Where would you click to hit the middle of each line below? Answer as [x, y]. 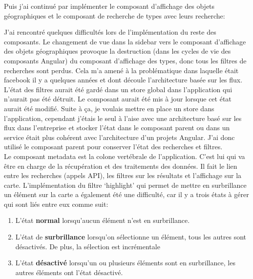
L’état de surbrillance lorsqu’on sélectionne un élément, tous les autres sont [131, 237]
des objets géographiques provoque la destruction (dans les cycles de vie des [117, 51]
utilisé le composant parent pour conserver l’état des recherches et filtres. [113, 147]
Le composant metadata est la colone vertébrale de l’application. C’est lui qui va [125, 156]
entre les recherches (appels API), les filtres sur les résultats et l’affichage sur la [123, 175]
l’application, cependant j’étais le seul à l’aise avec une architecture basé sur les [123, 118]
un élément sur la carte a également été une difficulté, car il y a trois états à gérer [126, 194]
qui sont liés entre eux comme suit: [56, 204]
